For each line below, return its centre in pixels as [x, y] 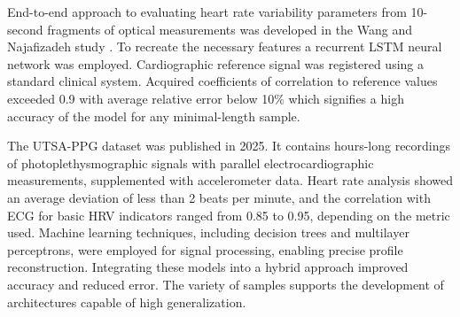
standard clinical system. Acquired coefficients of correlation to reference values [222, 81]
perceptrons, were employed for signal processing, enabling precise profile [205, 249]
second [25, 29]
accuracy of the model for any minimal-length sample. [154, 116]
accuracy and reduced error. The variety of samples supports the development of [226, 284]
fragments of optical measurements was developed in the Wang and [230, 29]
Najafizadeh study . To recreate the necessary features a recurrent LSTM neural [225, 46]
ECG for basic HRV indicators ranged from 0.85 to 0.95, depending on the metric [229, 215]
